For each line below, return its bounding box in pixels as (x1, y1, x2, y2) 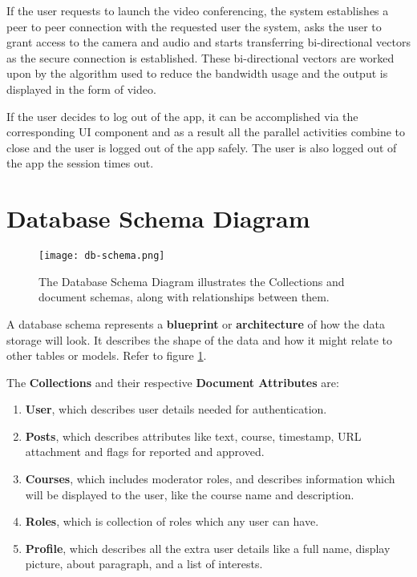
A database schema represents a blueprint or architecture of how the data (6, 315, 385, 332)
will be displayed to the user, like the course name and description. (25, 486, 354, 502)
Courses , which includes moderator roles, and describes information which (25, 470, 395, 487)
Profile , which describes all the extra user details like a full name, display (25, 539, 391, 556)
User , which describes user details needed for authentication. (25, 401, 327, 418)
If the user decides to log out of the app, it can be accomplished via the (6, 107, 358, 124)
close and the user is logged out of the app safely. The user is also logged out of (6, 139, 397, 155)
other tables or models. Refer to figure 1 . (6, 347, 207, 364)
